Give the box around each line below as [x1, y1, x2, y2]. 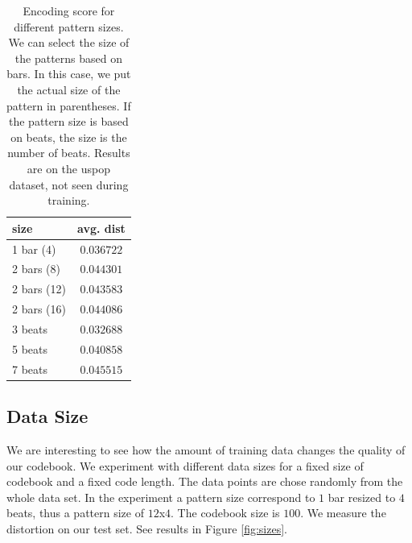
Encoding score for [23, 2, 115, 19]
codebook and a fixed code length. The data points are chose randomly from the [6, 473, 403, 490]
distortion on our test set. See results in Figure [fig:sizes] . [6, 520, 287, 537]
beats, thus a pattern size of [6, 504, 144, 521]
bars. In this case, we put [6, 65, 131, 82]
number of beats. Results [7, 144, 130, 161]
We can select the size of [8, 34, 130, 51]
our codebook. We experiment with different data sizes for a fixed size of [6, 457, 364, 474]
